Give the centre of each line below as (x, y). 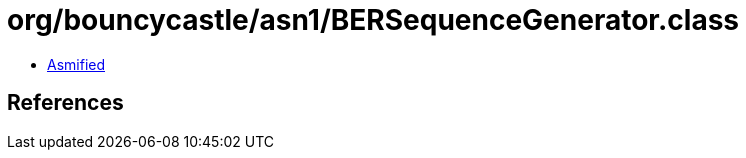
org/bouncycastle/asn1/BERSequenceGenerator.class (373, 20)
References (65, 103)
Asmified (76, 64)
